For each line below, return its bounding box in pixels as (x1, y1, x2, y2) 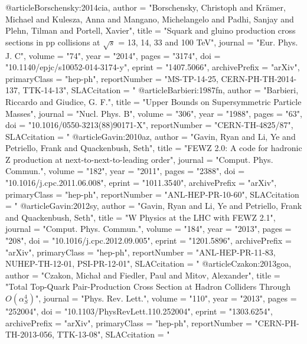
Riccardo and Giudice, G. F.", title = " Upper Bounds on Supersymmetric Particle (5, 95, 302, 107)
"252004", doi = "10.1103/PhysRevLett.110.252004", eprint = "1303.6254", (5, 305, 273, 317)
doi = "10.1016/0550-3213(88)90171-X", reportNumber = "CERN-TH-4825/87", (5, 119, 293, 131)
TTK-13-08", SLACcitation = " (57, 328, 170, 340)
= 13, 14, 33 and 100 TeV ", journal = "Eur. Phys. (118, 35, 298, 48)
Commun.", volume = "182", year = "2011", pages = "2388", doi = (5, 165, 245, 177)
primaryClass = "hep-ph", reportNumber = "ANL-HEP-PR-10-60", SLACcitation (5, 188, 299, 200)
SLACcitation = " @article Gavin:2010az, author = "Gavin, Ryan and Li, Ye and (5, 130, 296, 142)
